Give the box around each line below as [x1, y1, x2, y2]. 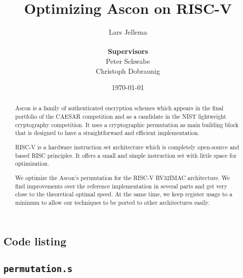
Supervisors [108, 46, 148, 56]
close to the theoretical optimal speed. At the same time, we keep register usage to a [15, 190, 233, 198]
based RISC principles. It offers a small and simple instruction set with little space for [15, 151, 237, 159]
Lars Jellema [109, 27, 147, 37]
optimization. [15, 159, 49, 168]
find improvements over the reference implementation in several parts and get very [15, 182, 227, 190]
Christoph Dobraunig [96, 65, 160, 76]
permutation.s [3, 264, 73, 275]
